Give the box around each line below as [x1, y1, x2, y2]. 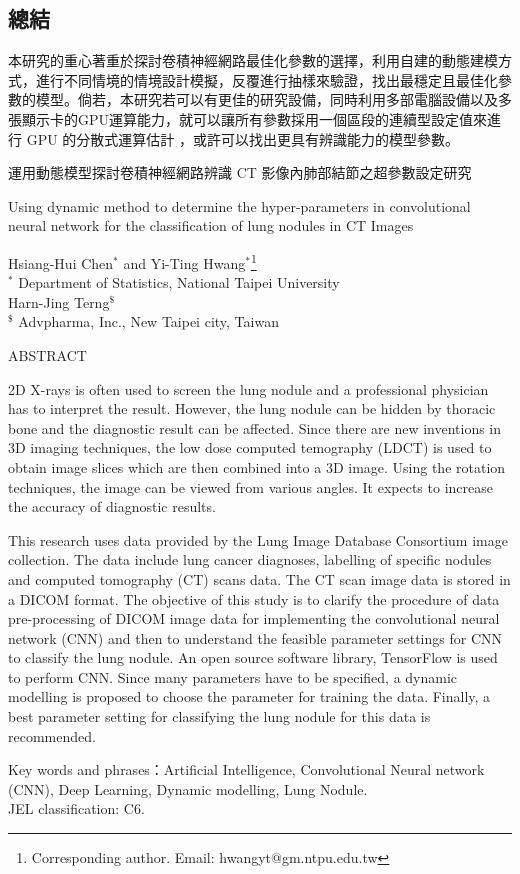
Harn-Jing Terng [8, 291, 110, 312]
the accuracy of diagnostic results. [8, 496, 216, 517]
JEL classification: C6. [8, 798, 145, 819]
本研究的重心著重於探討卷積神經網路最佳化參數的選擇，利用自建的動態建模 [8, 50, 498, 71]
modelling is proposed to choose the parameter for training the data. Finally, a [8, 686, 491, 707]
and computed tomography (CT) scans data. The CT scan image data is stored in [8, 568, 511, 589]
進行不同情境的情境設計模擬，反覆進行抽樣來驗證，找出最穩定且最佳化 [35, 69, 498, 90]
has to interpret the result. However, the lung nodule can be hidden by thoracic [8, 398, 496, 419]
